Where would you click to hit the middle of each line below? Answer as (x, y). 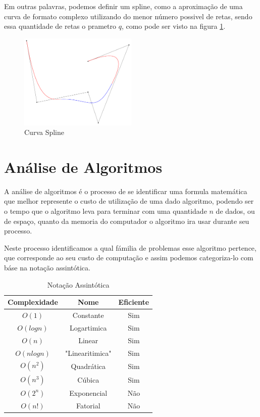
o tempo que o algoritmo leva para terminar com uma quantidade (106, 211)
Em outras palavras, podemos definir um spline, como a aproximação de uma (123, 6)
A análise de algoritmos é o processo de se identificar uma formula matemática (126, 191)
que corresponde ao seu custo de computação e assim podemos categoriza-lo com (129, 258)
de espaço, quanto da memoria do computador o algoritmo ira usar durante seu (127, 221)
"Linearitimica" (88, 353)
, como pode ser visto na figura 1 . (173, 26)
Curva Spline (44, 132)
